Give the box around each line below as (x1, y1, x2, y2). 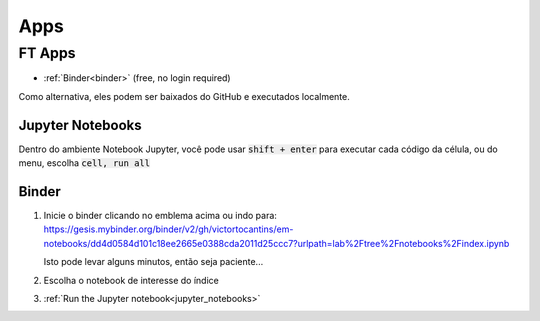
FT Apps (18, 44, 76, 62)
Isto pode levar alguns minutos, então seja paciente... (43, 256, 264, 268)
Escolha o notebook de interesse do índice (43, 274, 219, 286)
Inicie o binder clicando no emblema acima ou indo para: (43, 209, 277, 221)
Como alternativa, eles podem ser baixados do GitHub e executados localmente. (18, 90, 350, 102)
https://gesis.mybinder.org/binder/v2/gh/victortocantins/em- (43, 223, 294, 235)
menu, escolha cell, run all (18, 157, 150, 169)
